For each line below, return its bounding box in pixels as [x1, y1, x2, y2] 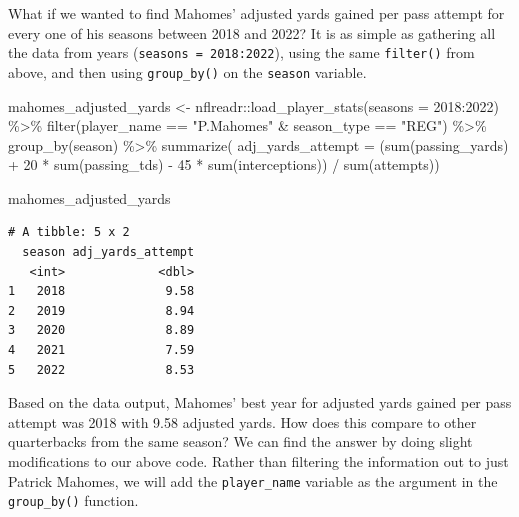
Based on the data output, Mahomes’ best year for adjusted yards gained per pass [8, 392, 512, 413]
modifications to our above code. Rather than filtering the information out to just [8, 451, 509, 471]
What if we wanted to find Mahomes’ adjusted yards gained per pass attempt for [8, 3, 505, 23]
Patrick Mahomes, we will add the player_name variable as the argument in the [8, 470, 498, 491]
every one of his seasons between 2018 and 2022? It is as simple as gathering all [8, 22, 496, 43]
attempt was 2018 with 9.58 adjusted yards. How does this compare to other [8, 411, 477, 432]
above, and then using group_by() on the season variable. [8, 61, 367, 82]
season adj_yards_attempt [22, 245, 195, 260]
